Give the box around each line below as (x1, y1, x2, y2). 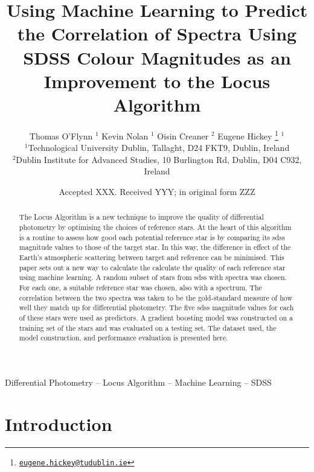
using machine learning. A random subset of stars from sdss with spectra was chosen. (19, 272, 287, 282)
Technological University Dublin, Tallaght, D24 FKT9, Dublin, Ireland (28, 141, 290, 154)
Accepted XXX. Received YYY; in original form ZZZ (59, 185, 255, 197)
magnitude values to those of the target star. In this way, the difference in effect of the (19, 242, 291, 252)
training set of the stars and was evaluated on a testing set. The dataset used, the (19, 322, 277, 333)
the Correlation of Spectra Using (17, 21, 297, 46)
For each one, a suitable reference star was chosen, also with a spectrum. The (19, 282, 262, 292)
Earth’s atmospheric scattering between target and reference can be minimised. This (19, 252, 284, 262)
